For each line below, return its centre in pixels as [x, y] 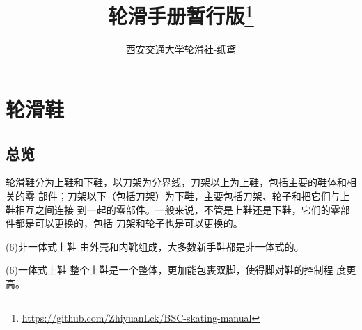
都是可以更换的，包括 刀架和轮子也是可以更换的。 [129, 223]
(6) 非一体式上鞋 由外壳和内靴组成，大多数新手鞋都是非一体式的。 [155, 246]
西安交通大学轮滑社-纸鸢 [181, 49]
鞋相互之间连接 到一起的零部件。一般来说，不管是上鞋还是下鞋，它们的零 [173, 209]
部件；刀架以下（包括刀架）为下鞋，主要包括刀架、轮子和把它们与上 [194, 196]
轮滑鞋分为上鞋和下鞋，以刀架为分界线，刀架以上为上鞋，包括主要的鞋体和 [176, 182]
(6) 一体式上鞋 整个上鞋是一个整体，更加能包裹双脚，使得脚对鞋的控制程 [170, 270]
